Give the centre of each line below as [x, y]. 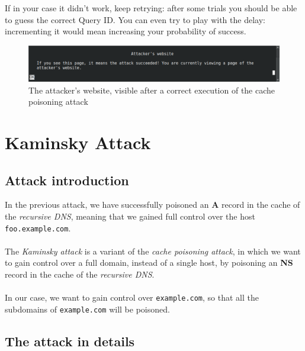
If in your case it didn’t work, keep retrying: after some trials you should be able [151, 8]
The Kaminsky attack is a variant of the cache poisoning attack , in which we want [153, 251]
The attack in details [70, 341]
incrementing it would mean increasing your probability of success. [126, 31]
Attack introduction [67, 180]
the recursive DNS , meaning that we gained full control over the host [130, 216]
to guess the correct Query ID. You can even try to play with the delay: [135, 19]
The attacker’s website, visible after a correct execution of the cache [152, 90]
